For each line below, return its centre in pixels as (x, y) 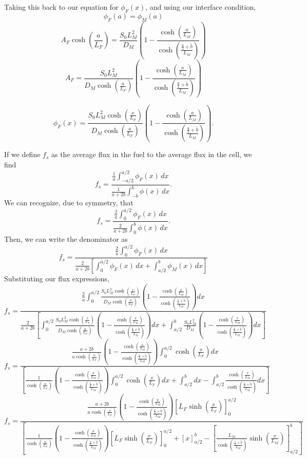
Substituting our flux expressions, (57, 278)
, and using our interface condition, (201, 7)
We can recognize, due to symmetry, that (69, 203)
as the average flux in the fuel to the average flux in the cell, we (151, 154)
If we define (22, 154)
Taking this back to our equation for (61, 7)
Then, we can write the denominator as (66, 239)
